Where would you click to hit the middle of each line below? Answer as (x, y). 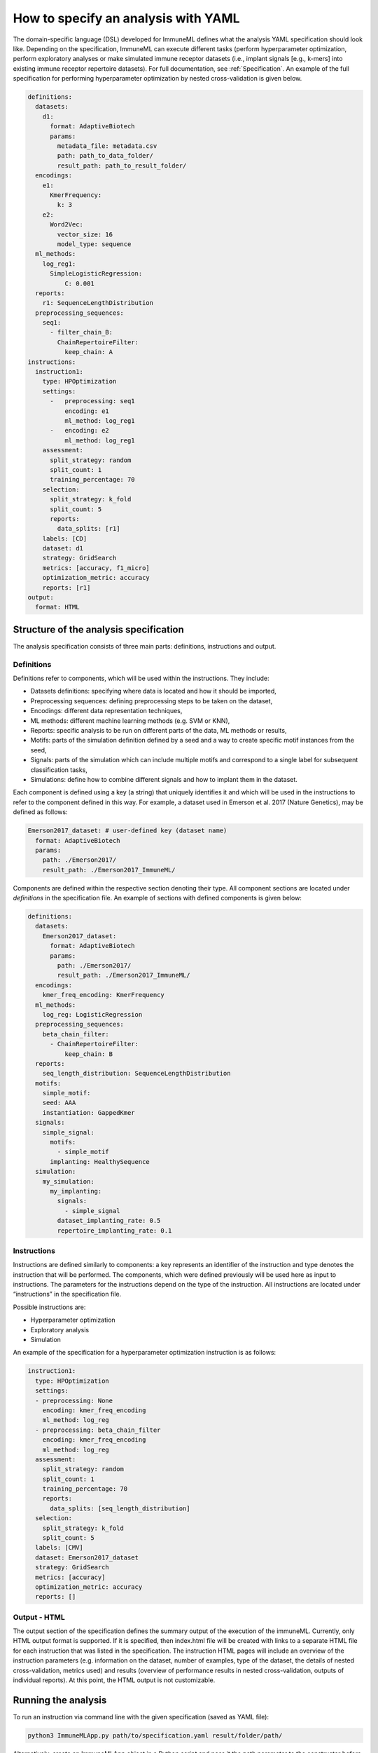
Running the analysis (60, 1700)
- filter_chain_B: (82, 332)
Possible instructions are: (49, 1307)
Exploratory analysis (60, 1329)
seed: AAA (59, 1103)
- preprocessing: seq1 (93, 401)
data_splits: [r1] (89, 529)
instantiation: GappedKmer (89, 1112)
